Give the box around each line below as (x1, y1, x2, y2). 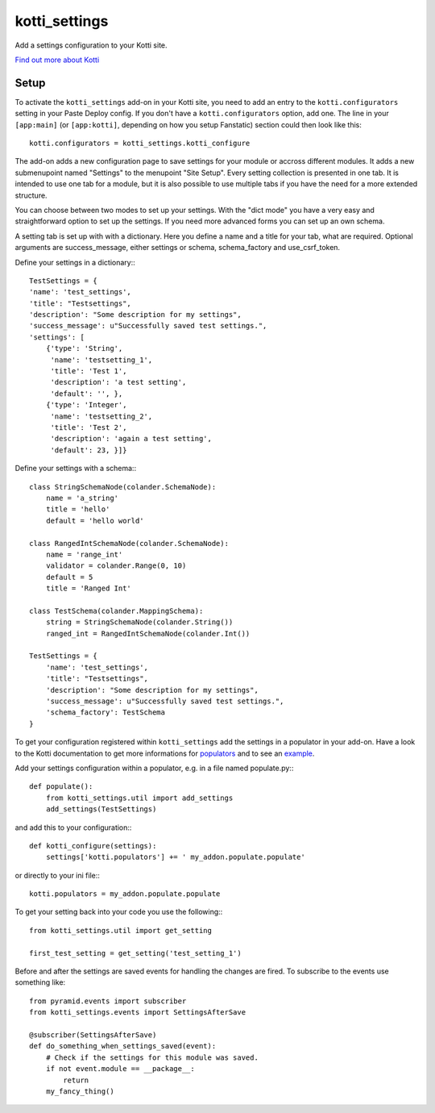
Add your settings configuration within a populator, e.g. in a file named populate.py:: (14, 763, 294, 773)
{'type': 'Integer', (45, 400, 127, 410)
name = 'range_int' (45, 549, 123, 559)
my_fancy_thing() (45, 1086, 114, 1096)
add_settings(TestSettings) (45, 805, 157, 814)
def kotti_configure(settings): (29, 841, 157, 850)
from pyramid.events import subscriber (29, 996, 187, 1006)
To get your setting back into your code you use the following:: (14, 907, 223, 917)
